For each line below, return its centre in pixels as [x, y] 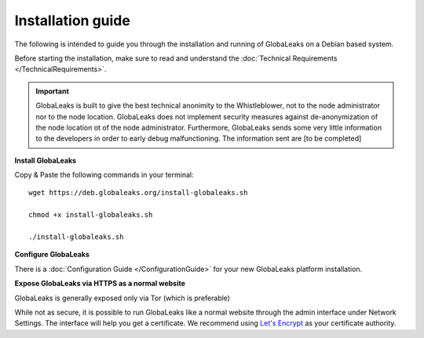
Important [53, 91]
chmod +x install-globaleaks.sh [91, 215]
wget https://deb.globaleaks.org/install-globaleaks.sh [138, 193]
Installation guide [73, 20]
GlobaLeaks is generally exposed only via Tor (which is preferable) [122, 298]
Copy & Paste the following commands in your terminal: [104, 175]
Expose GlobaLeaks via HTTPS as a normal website [100, 284]
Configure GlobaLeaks [52, 255]
